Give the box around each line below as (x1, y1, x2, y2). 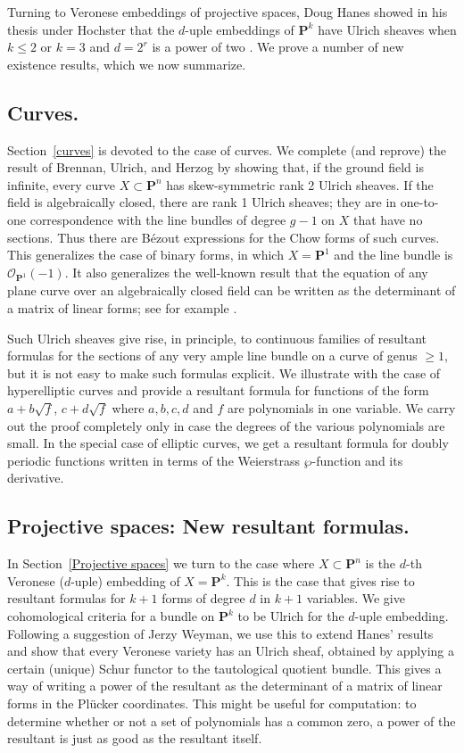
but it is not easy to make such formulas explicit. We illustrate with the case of (7, 363, 441, 382)
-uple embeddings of (185, 20, 294, 38)
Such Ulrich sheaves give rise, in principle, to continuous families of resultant (7, 328, 427, 347)
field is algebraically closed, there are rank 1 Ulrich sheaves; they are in (7, 193, 397, 211)
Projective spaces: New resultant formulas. (7, 512, 410, 540)
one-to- (400, 193, 439, 211)
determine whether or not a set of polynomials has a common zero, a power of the (7, 711, 456, 730)
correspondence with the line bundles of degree (29, 210, 286, 228)
